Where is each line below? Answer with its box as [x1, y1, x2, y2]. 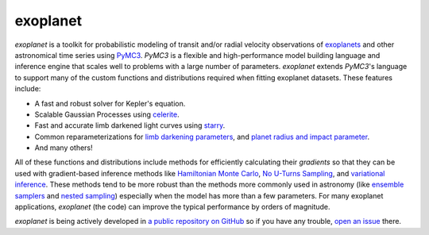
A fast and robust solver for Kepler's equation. [34, 98, 186, 108]
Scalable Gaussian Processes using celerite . [34, 110, 180, 119]
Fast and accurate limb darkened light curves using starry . [34, 121, 226, 130]
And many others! [34, 143, 93, 152]
